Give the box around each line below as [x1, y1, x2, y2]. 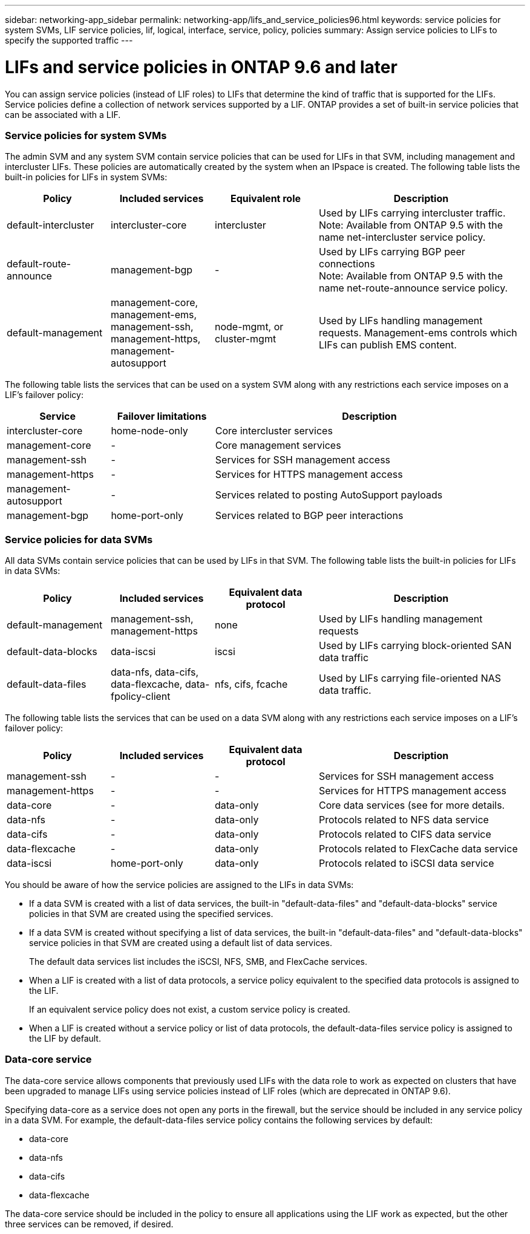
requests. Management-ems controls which [319, 327, 517, 339]
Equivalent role [230, 192, 301, 205]
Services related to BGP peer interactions [215, 509, 404, 522]
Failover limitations [117, 410, 207, 423]
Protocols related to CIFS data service [319, 828, 491, 840]
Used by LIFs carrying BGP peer [319, 246, 465, 258]
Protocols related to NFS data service [319, 814, 489, 826]
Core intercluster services [215, 425, 333, 437]
